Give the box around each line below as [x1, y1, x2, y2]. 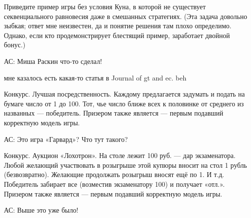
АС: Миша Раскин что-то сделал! [4, 56, 102, 66]
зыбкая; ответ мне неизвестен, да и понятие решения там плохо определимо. [4, 20, 232, 31]
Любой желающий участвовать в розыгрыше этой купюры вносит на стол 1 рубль [4, 159, 247, 170]
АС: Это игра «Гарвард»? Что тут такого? [4, 134, 128, 144]
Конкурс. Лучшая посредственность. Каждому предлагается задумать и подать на [4, 89, 245, 99]
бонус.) [4, 40, 26, 50]
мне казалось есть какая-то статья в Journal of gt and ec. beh [4, 72, 187, 82]
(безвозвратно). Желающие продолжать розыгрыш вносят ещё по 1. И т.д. [4, 169, 224, 179]
